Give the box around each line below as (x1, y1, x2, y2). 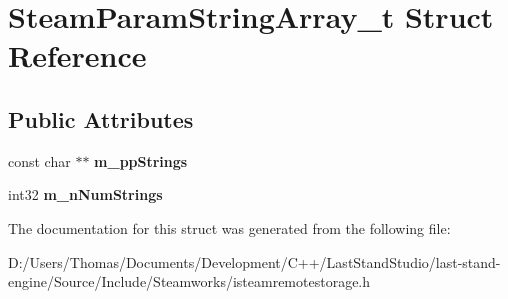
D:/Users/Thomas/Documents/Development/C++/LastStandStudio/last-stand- (8, 251, 501, 272)
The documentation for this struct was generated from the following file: (8, 217, 451, 238)
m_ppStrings (94, 150, 188, 171)
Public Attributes (8, 103, 194, 134)
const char (8, 150, 71, 171)
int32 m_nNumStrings (8, 184, 163, 205)
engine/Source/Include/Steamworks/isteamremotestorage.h (8, 271, 371, 292)
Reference (8, 35, 147, 76)
